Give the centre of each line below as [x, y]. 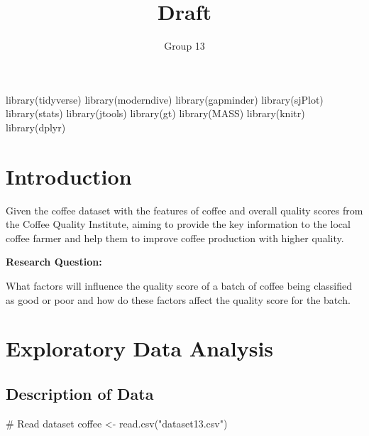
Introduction [69, 176]
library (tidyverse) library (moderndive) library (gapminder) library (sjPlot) [165, 99]
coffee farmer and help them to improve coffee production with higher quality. [175, 238]
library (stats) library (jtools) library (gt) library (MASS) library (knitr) [155, 113]
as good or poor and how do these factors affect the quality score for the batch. [178, 299]
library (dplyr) [36, 127]
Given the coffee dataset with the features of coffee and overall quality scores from [184, 210]
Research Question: [54, 262]
